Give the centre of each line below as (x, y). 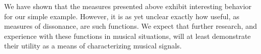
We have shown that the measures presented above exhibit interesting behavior (128, 6)
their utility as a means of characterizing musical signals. (93, 46)
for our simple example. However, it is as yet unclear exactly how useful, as (122, 16)
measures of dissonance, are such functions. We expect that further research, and (131, 26)
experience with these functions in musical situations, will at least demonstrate (127, 36)
